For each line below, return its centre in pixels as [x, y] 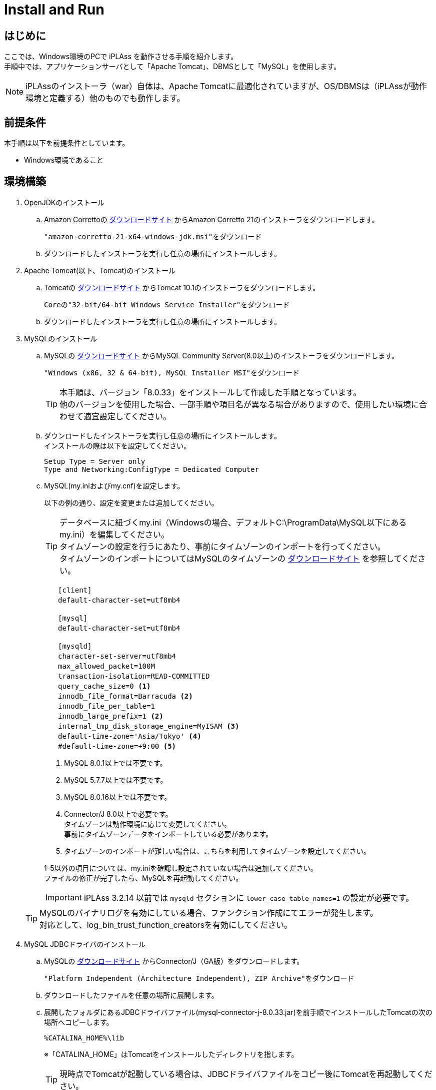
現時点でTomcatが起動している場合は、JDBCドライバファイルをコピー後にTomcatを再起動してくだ [246, 1074]
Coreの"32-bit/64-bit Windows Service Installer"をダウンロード [167, 305]
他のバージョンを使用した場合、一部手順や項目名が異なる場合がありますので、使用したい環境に [239, 404]
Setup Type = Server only [95, 461]
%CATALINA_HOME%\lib [84, 1038]
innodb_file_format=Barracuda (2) [125, 696]
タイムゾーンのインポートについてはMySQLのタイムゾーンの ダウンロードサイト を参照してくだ [239, 558]
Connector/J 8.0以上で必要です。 [118, 814]
